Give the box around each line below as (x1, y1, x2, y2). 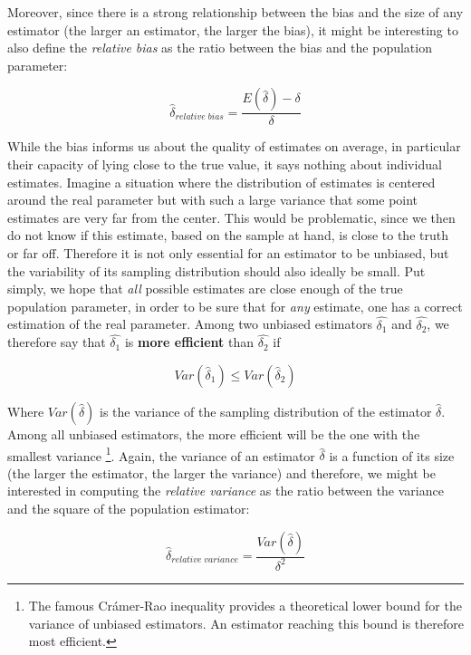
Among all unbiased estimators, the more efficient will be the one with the (7, 424, 420, 443)
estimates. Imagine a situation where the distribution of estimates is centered (7, 172, 436, 191)
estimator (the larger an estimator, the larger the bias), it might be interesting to (7, 20, 458, 39)
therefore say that (7, 332, 106, 352)
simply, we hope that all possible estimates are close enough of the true (7, 279, 403, 298)
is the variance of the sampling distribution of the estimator (100, 401, 432, 420)
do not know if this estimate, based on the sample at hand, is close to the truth (7, 226, 448, 245)
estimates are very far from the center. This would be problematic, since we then (7, 207, 456, 226)
